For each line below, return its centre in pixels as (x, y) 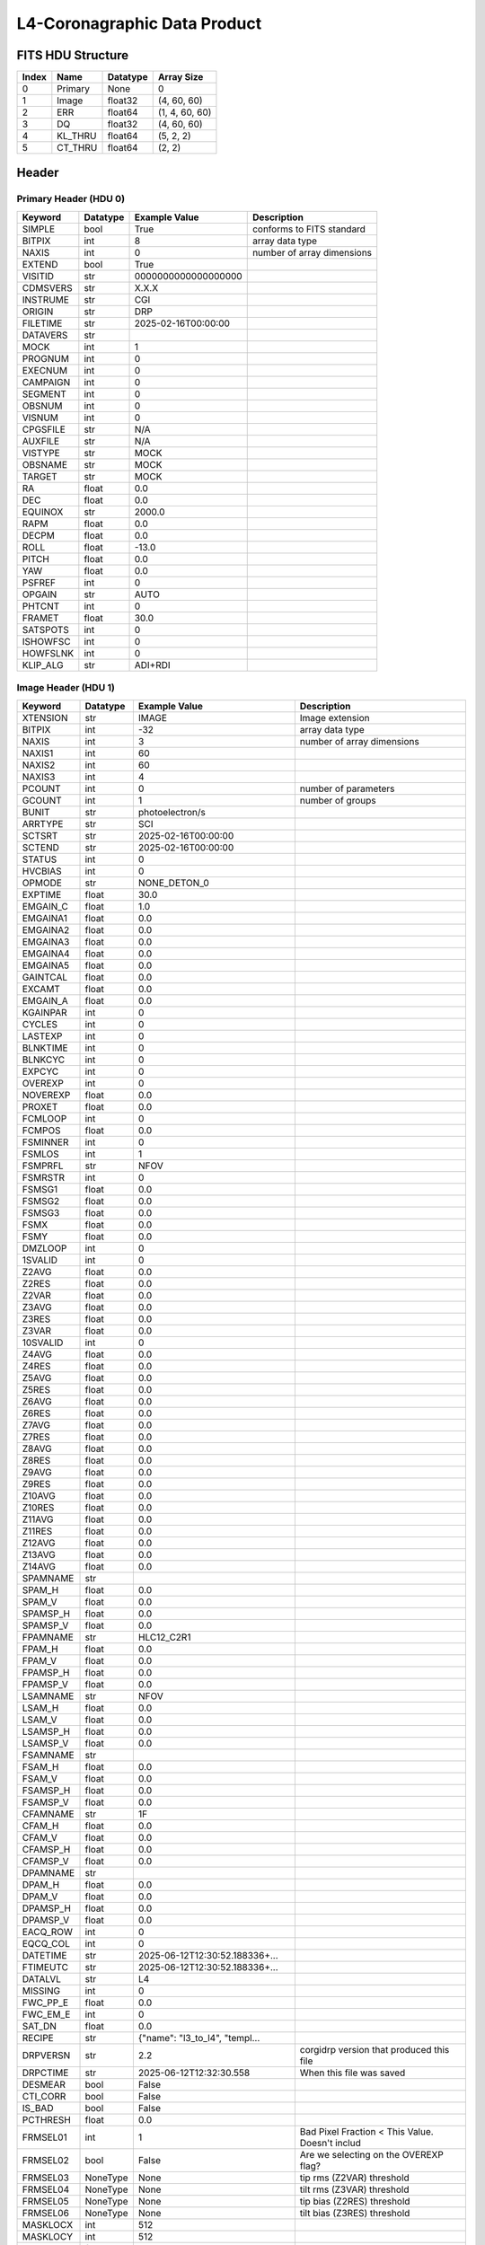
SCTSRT (40, 835)
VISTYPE (41, 453)
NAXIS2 (39, 765)
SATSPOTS (45, 629)
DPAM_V (40, 1897)
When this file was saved (353, 2073)
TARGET (40, 476)
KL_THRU (77, 136)
